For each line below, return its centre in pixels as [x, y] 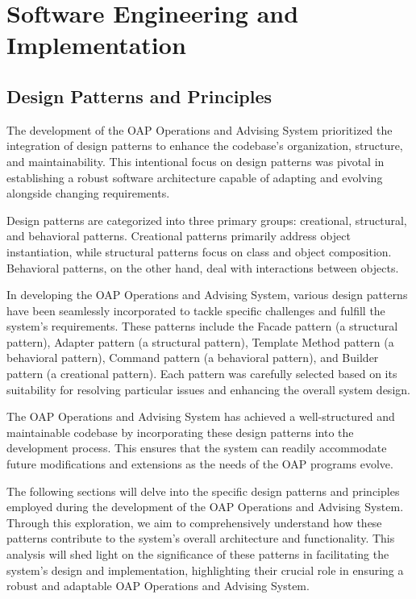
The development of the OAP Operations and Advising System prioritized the [200, 129]
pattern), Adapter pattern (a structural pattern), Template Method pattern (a [200, 341]
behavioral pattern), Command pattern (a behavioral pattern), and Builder [193, 358]
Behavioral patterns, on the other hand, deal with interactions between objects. [203, 267]
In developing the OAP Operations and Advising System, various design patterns [207, 295]
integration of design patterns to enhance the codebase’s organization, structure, [205, 146]
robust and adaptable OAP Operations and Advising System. [158, 586]
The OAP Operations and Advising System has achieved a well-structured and [201, 416]
